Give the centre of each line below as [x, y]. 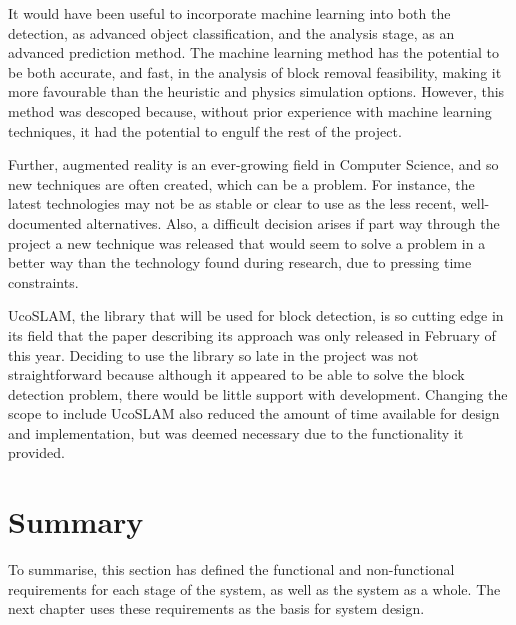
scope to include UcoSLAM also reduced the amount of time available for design [254, 413]
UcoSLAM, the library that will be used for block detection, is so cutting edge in [256, 315]
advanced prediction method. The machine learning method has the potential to [253, 52]
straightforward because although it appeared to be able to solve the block [236, 374]
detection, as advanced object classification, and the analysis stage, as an [231, 32]
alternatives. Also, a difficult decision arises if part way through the [293, 222]
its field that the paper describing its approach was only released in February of [252, 334]
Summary [76, 521]
